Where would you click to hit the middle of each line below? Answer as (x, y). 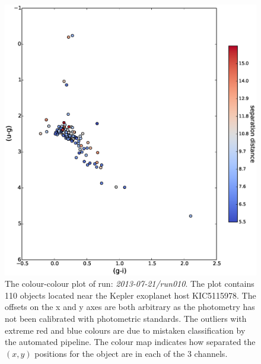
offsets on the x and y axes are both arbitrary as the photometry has (130, 307)
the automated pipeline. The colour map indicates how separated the (130, 342)
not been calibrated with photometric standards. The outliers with (126, 318)
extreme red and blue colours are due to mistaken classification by (125, 330)
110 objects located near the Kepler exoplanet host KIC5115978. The (130, 295)
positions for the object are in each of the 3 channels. (131, 353)
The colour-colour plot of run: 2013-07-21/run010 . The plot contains (130, 284)
